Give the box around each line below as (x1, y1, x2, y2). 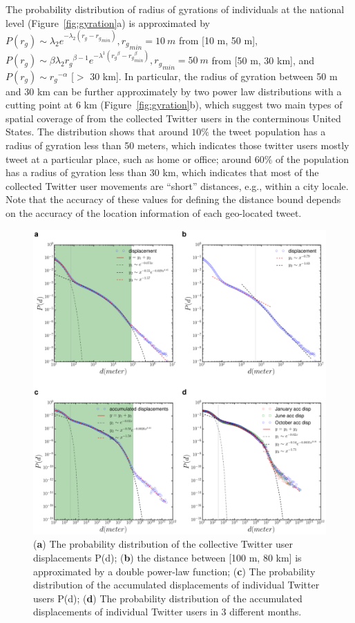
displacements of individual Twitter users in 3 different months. (33, 604, 302, 619)
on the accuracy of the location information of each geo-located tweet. (6, 206, 302, 220)
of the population (276, 151, 349, 166)
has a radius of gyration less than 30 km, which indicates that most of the (6, 165, 319, 180)
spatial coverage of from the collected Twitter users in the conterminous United (6, 111, 341, 125)
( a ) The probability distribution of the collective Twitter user (33, 537, 294, 551)
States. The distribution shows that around (6, 124, 189, 139)
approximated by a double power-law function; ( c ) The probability (33, 564, 316, 578)
